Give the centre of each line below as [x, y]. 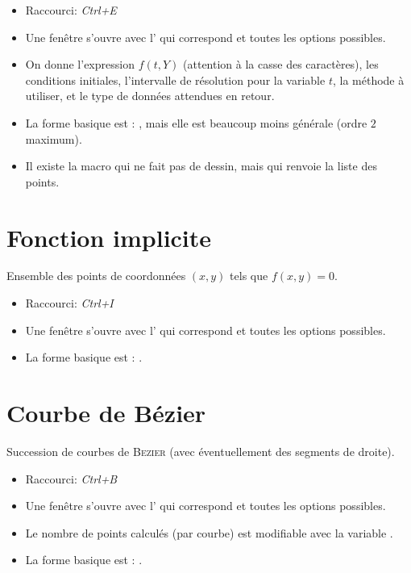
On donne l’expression [80, 64]
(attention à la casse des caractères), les [281, 64]
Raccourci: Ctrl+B [71, 478]
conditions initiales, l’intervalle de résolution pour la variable [175, 79]
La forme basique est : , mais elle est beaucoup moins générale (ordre [196, 122]
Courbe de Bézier [106, 413]
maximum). [54, 138]
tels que [249, 276]
